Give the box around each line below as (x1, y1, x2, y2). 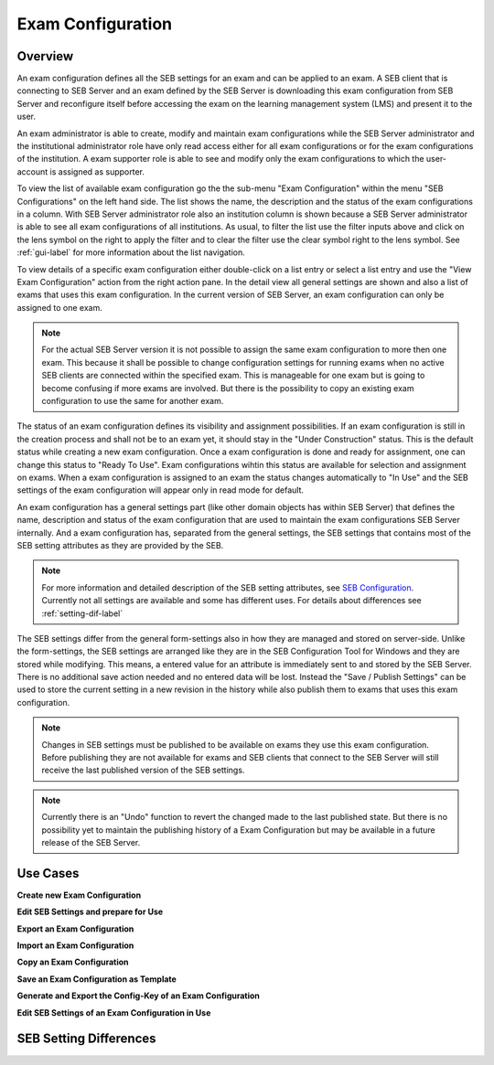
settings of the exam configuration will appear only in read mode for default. (16, 485, 305, 495)
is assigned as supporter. (49, 165, 145, 177)
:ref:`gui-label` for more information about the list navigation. (16, 247, 246, 258)
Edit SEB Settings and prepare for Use (16, 906, 164, 918)
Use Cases (16, 865, 80, 881)
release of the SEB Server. (41, 836, 141, 847)
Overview (16, 48, 74, 64)
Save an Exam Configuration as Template (16, 974, 177, 985)
